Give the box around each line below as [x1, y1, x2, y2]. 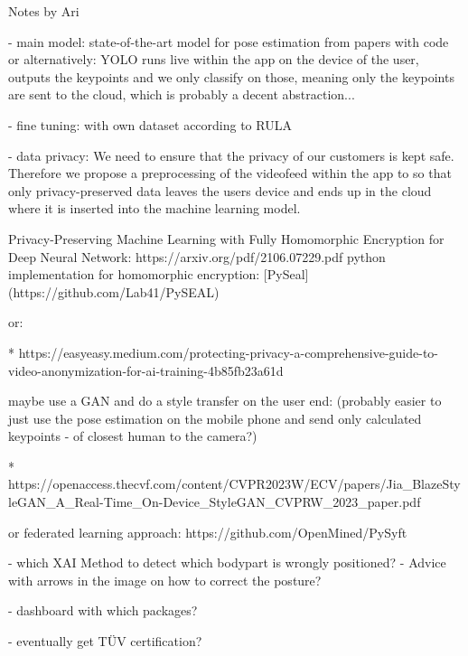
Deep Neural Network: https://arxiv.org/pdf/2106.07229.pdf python [8, 247, 386, 266]
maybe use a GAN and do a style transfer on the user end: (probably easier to [8, 391, 442, 410]
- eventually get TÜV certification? [8, 632, 202, 651]
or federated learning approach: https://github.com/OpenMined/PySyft [8, 522, 407, 541]
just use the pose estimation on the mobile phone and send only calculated [8, 408, 422, 427]
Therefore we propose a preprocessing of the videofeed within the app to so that [8, 164, 452, 183]
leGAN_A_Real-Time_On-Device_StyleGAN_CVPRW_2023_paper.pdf [8, 492, 421, 511]
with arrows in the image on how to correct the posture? [8, 570, 322, 589]
